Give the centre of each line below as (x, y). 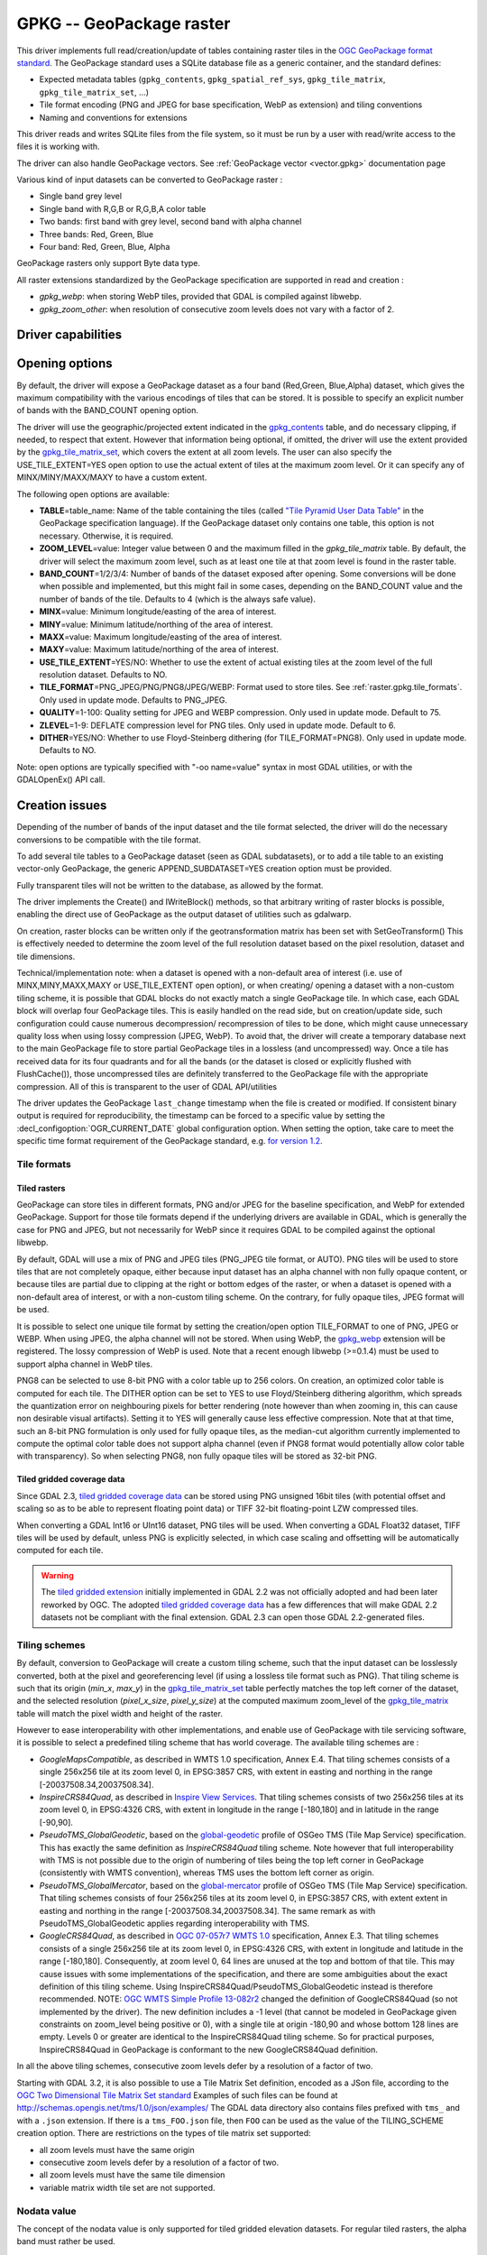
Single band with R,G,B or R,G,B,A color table (123, 208)
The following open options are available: (93, 494)
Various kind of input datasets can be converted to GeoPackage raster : (150, 179)
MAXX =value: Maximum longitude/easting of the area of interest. (161, 637)
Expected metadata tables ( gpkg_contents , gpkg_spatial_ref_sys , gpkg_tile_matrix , (212, 79)
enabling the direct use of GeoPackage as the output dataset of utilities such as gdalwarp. (184, 915)
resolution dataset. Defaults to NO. (103, 675)
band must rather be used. (66, 2241)
